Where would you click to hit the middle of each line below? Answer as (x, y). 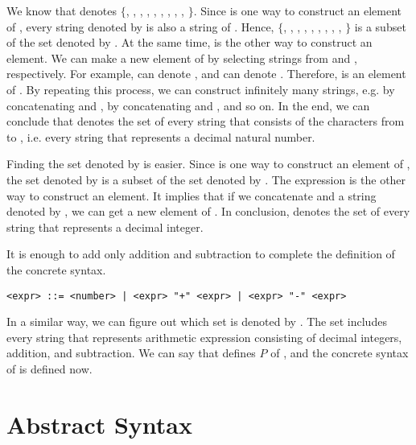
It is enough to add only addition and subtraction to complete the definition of (201, 254)
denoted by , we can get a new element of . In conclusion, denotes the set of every (208, 211)
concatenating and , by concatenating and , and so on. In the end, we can (188, 105)
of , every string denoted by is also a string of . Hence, (140, 26)
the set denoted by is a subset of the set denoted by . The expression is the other (206, 179)
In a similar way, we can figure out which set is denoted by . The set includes (197, 321)
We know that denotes (62, 10)
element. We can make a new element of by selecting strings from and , (182, 58)
